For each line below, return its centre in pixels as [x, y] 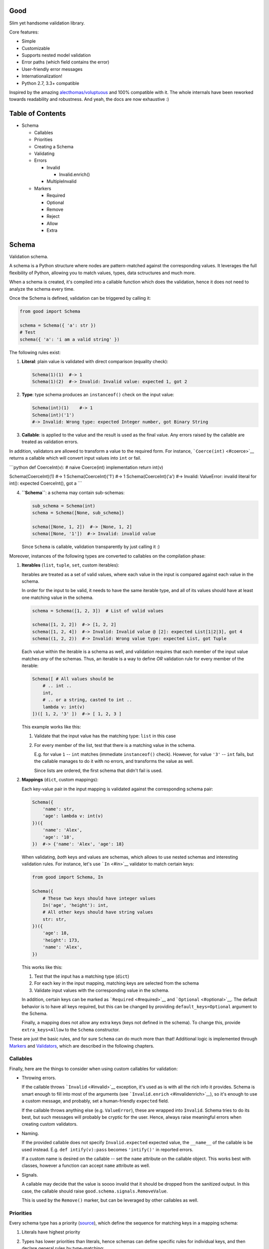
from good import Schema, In [68, 877]
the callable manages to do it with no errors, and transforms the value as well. [114, 761]
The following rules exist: [35, 352]
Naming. [30, 1133]
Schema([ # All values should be [73, 679]
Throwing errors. [39, 1078]
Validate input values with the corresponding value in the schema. [102, 990]
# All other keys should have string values [98, 912]
